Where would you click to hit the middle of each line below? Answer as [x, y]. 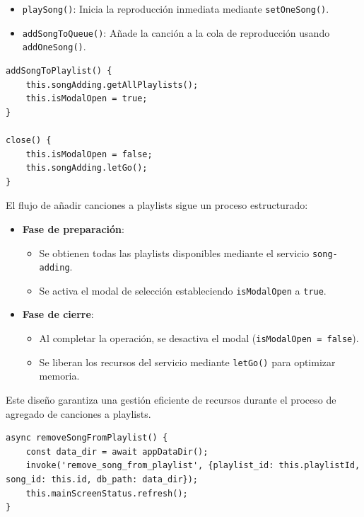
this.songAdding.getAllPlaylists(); [112, 85]
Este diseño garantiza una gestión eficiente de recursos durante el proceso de [171, 399]
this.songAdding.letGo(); [87, 168]
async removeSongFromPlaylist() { [87, 438]
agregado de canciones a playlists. [78, 413]
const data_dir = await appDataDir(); [117, 451]
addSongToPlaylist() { [59, 70]
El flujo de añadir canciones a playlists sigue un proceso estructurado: [157, 205]
